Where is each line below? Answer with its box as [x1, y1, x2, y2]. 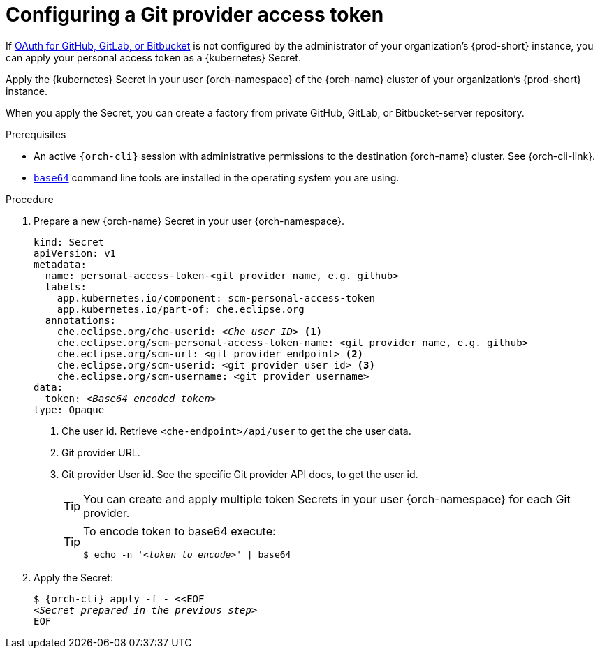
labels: [45, 281, 87, 292]
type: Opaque [34, 403, 105, 415]
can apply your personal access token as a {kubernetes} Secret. [6, 51, 301, 64]
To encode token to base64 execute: [83, 523, 276, 538]
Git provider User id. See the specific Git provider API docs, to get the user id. [61, 468, 418, 480]
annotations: [45, 314, 117, 326]
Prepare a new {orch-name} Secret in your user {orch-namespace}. [34, 214, 344, 227]
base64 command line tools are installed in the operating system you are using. [34, 171, 400, 184]
